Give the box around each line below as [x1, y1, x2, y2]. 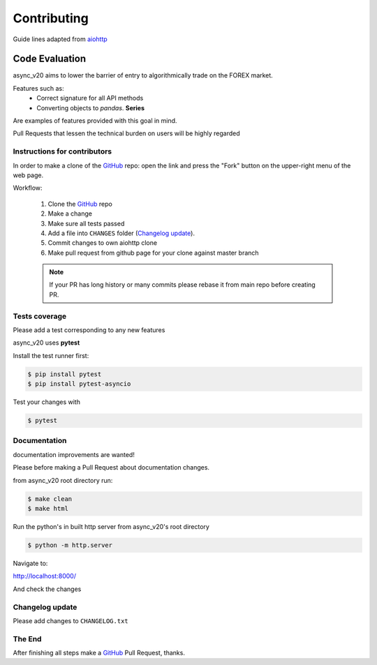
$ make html [27, 505, 69, 512]
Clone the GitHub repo [47, 200, 113, 208]
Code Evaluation [13, 53, 87, 65]
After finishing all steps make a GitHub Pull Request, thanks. [13, 649, 185, 657]
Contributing [13, 10, 89, 26]
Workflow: [13, 184, 43, 192]
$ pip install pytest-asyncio [27, 380, 131, 388]
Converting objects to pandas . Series [36, 103, 145, 112]
